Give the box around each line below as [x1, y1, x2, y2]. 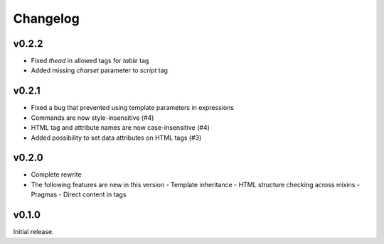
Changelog [13, 11, 80, 26]
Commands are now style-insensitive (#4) [31, 113, 154, 122]
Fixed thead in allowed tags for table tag [31, 57, 149, 65]
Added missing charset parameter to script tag [31, 66, 169, 74]
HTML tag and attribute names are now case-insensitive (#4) [31, 123, 210, 132]
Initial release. [13, 228, 54, 236]
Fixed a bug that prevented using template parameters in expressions [31, 104, 235, 112]
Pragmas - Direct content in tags [31, 190, 127, 199]
